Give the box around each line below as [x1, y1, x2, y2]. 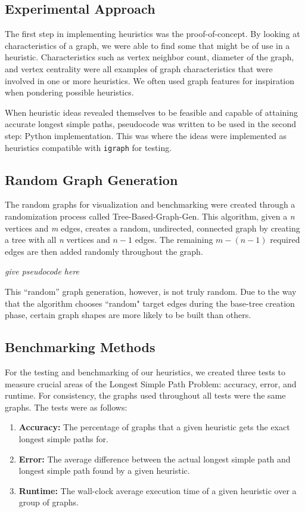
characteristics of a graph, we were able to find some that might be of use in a [5, 39, 290, 51]
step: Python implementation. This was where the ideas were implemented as [5, 129, 287, 141]
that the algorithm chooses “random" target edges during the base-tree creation [5, 297, 295, 309]
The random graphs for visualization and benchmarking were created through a [5, 198, 295, 211]
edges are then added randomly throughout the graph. [5, 245, 203, 257]
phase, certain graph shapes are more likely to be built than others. [5, 309, 251, 321]
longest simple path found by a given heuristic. [18, 464, 190, 477]
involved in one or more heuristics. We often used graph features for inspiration [5, 74, 295, 87]
